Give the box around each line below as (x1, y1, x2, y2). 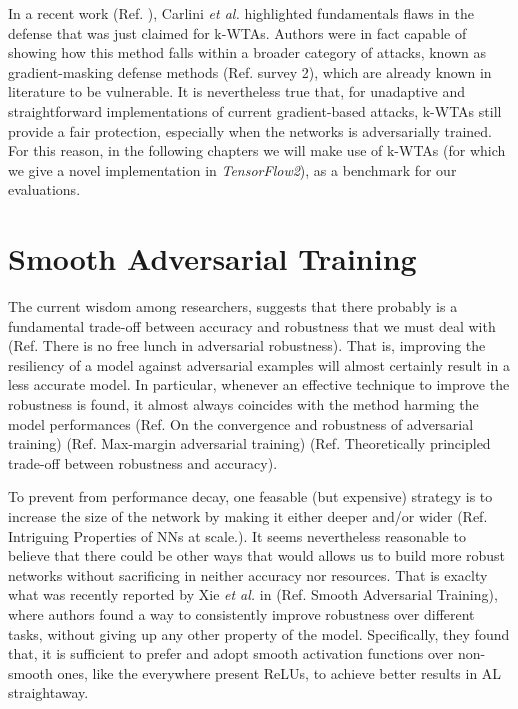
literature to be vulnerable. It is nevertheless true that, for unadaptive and (8, 81, 466, 102)
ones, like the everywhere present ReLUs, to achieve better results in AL (57, 662, 502, 683)
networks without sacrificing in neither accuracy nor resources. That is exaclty (8, 564, 488, 585)
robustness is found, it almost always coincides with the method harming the (8, 394, 479, 415)
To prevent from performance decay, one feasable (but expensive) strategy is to (8, 486, 493, 507)
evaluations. (8, 179, 81, 200)
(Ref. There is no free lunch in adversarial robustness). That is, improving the (8, 335, 486, 356)
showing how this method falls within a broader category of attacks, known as (8, 42, 487, 63)
